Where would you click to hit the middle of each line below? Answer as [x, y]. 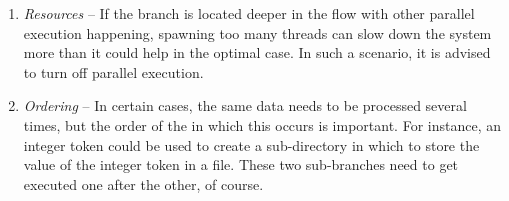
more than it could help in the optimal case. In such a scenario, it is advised [257, 52]
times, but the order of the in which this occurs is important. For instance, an [262, 124]
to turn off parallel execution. [113, 71]
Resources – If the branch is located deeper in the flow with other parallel [249, 13]
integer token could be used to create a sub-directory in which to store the [251, 144]
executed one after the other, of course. [143, 183]
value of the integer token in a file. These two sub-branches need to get [241, 164]
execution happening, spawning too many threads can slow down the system [257, 32]
